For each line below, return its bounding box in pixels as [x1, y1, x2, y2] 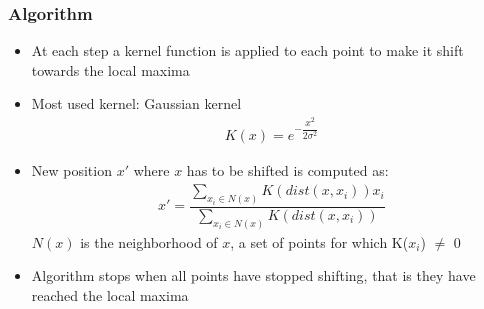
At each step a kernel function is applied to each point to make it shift [31, 40, 464, 61]
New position [31, 160, 112, 181]
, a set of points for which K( [230, 231, 409, 252]
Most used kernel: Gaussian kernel [31, 93, 242, 114]
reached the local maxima [31, 285, 189, 306]
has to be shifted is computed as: [186, 160, 389, 181]
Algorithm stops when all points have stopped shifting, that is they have [31, 265, 476, 286]
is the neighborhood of [80, 231, 218, 252]
